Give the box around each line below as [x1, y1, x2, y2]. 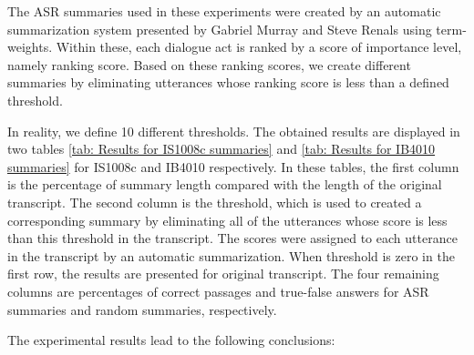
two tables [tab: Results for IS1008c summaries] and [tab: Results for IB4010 [7, 139, 436, 158]
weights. [7, 37, 53, 56]
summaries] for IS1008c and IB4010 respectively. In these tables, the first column [7, 157, 459, 176]
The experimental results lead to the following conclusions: [7, 330, 335, 350]
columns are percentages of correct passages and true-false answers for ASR [7, 281, 429, 300]
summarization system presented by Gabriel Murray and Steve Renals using [7, 19, 432, 38]
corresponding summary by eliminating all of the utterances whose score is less [7, 210, 448, 229]
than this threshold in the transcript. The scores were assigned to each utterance [7, 228, 458, 248]
